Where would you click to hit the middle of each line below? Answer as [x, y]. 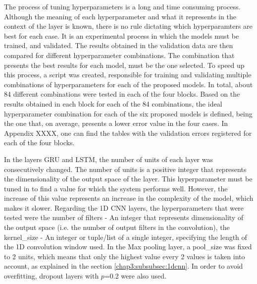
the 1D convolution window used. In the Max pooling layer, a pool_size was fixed [128, 247]
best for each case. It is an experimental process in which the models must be [122, 35]
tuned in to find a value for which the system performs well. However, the [116, 188]
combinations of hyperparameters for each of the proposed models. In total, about [128, 84]
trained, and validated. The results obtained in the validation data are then [119, 45]
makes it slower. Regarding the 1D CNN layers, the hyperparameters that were [124, 207]
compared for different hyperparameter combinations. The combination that [119, 55]
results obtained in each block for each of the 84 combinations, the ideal [113, 103]
